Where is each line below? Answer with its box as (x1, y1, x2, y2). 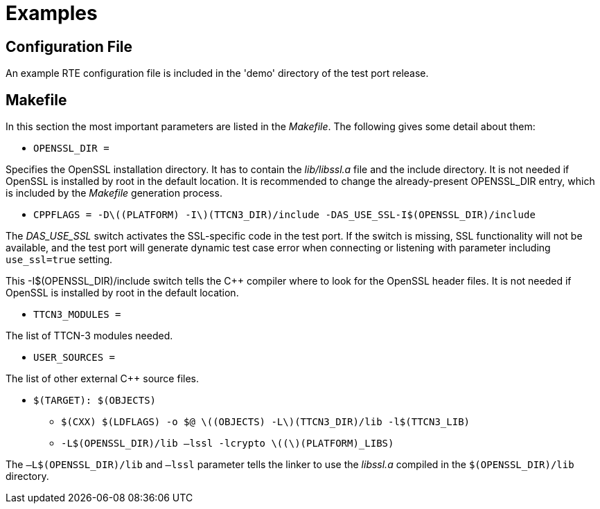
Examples (6, 1, 98, 25)
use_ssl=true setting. (6, 253, 113, 266)
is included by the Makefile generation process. (6, 187, 222, 199)
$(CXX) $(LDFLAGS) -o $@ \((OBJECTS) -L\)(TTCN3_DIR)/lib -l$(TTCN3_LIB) (61, 416, 470, 428)
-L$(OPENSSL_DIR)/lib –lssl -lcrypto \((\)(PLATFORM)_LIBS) (61, 438, 394, 449)
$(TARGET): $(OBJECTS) (33, 395, 157, 407)
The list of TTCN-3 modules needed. (6, 330, 173, 342)
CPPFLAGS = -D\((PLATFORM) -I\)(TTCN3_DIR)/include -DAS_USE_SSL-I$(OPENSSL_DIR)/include (33, 209, 536, 221)
